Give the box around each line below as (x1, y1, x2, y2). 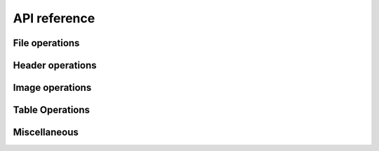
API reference (13, 10, 95, 26)
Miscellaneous (13, 127, 79, 138)
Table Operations (13, 104, 91, 116)
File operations (13, 37, 80, 49)
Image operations (13, 82, 92, 94)
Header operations (13, 59, 98, 71)
